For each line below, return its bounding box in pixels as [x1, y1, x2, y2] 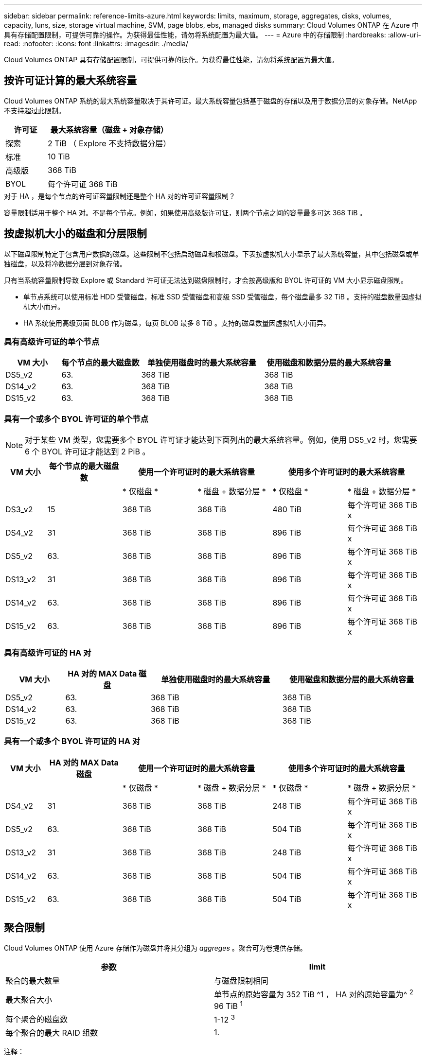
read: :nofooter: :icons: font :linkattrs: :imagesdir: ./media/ [4, 39, 188, 48]
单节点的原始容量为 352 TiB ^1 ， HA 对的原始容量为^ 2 [214, 988, 413, 999]
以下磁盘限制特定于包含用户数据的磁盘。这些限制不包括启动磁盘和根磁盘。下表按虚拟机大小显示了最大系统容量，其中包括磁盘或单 [4, 249, 419, 258]
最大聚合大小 [5, 995, 53, 1005]
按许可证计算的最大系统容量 [4, 74, 137, 87]
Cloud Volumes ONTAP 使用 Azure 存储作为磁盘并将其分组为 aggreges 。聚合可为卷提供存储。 [4, 943, 307, 952]
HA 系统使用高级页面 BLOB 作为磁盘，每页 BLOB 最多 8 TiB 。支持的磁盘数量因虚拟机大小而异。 [23, 318, 330, 327]
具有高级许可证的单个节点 [4, 337, 100, 347]
